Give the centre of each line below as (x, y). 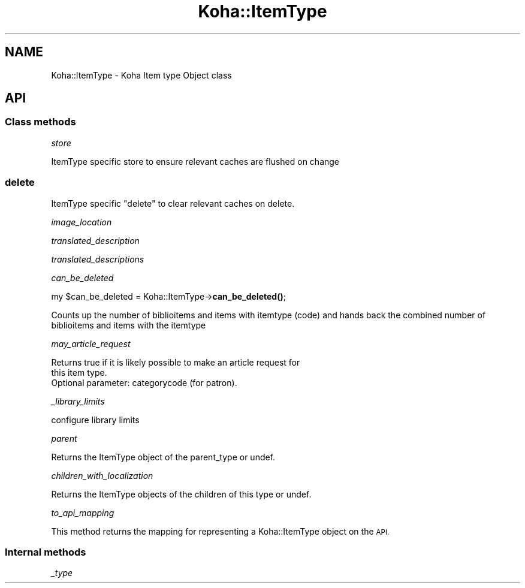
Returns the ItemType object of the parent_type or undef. (163, 457)
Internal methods (46, 552)
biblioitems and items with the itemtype (129, 325)
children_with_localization (102, 475)
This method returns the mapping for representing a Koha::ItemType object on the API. (220, 531)
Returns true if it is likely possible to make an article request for (176, 362)
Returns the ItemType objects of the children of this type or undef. (181, 494)
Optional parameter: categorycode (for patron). (144, 382)
